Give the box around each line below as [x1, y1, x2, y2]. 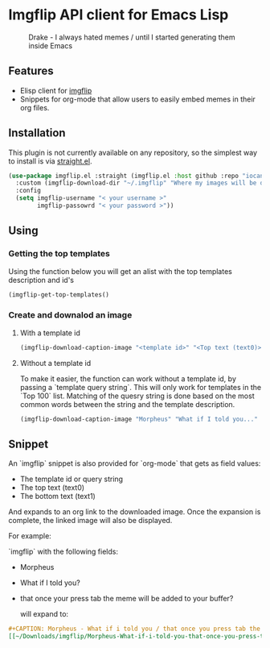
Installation [8, 127, 66, 140]
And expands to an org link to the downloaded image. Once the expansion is [8, 507, 261, 517]
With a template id [19, 328, 80, 338]
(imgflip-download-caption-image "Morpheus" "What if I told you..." [19, 415, 259, 423]
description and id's [8, 275, 75, 285]
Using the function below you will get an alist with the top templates [8, 266, 233, 276]
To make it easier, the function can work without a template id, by [19, 373, 237, 384]
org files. [19, 102, 50, 112]
